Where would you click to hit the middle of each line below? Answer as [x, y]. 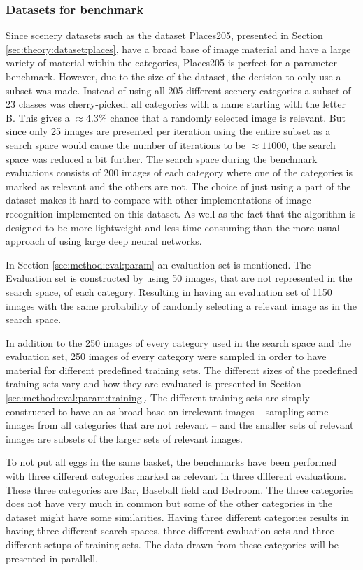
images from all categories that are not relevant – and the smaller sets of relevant [180, 425]
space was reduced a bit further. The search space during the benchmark [162, 158]
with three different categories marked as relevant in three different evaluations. [176, 476]
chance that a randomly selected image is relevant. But [228, 117]
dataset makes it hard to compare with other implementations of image [158, 200]
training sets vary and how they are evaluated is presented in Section [154, 384]
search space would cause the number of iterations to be [126, 144]
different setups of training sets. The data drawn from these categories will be [172, 544]
